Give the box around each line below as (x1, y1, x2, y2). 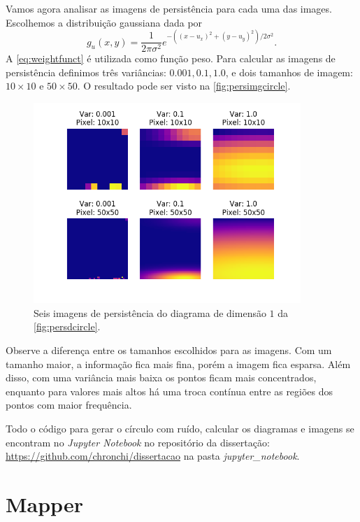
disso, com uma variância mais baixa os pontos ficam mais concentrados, (6, 370, 317, 385)
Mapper (6, 489, 83, 518)
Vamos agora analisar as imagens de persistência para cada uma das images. (6, 1, 332, 15)
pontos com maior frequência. (6, 397, 132, 412)
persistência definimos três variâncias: (6, 64, 166, 79)
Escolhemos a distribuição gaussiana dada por (6, 15, 203, 29)
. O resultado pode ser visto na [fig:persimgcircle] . (77, 78, 291, 93)
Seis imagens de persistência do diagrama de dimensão (34, 305, 266, 320)
